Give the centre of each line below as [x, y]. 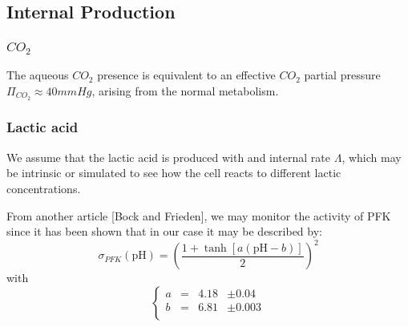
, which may [372, 157]
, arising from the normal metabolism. [185, 90]
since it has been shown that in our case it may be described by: [164, 231]
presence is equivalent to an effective [186, 75]
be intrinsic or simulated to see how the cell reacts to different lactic [174, 173]
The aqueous [38, 75]
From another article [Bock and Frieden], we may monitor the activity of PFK [199, 215]
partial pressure [342, 75]
